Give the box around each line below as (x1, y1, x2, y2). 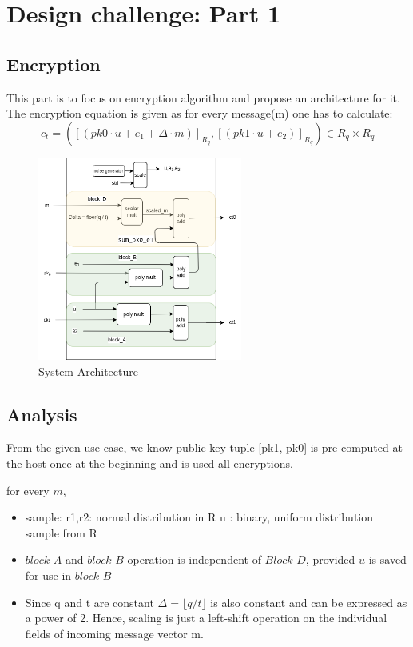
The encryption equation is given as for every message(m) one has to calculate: (6, 105, 393, 122)
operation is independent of (127, 551, 261, 568)
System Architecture (38, 362, 138, 379)
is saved (368, 551, 407, 568)
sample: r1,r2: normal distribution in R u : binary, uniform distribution (25, 509, 373, 525)
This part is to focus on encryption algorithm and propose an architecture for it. (6, 89, 400, 106)
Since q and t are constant (25, 593, 154, 610)
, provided (305, 551, 355, 568)
